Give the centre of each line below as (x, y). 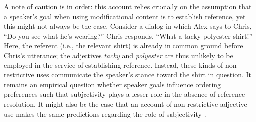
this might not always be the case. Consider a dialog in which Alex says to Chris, (128, 26)
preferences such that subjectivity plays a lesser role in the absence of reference (125, 94)
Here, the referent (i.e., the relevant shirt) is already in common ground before (124, 45)
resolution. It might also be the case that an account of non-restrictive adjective (126, 103)
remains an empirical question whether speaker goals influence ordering (113, 84)
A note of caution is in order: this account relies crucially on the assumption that (128, 6)
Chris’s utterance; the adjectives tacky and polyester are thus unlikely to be (119, 55)
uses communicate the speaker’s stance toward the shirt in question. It (144, 75)
